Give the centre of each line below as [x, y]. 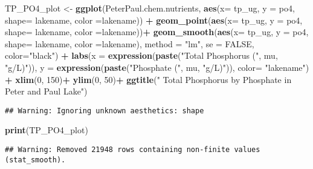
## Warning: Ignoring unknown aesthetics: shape [105, 111]
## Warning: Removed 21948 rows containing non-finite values [133, 150]
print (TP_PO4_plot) [47, 130]
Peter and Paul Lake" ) [46, 91]
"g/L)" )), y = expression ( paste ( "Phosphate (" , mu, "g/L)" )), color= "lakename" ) [157, 67]
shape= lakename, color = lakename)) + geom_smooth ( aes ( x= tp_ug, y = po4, [157, 32]
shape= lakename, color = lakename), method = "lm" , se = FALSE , [130, 43]
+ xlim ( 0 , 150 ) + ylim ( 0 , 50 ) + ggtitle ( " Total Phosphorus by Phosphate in [148, 79]
